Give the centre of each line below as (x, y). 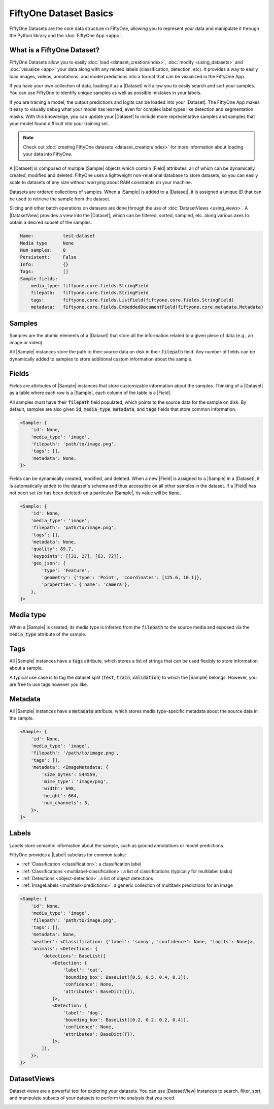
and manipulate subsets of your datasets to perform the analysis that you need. (92, 1098)
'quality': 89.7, (52, 549)
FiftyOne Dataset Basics (61, 13)
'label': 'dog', (83, 1013)
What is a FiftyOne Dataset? (55, 50)
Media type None (47, 243)
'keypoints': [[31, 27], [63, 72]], (76, 556)
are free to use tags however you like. (49, 684)
